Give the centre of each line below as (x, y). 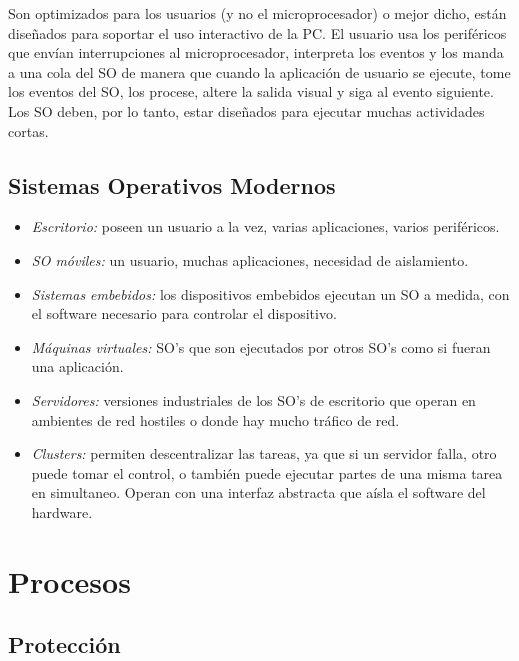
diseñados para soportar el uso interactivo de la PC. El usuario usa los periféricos (257, 32)
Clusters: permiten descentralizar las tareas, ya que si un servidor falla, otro (264, 453)
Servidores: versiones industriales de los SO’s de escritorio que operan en (253, 399)
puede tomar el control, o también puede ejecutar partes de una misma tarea (267, 472)
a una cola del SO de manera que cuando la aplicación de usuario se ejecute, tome (259, 71)
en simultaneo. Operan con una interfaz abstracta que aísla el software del (258, 492)
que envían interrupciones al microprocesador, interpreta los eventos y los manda (256, 52)
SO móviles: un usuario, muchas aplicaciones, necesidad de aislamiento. (250, 259)
